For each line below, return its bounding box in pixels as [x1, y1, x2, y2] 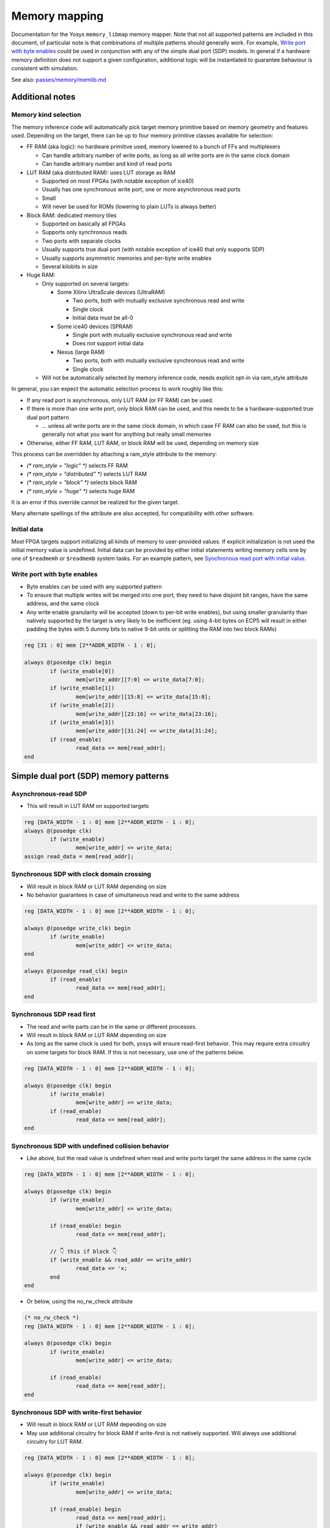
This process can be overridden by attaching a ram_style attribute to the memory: [11, 450, 217, 458]
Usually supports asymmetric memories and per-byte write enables [42, 254, 212, 262]
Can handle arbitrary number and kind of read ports [42, 160, 172, 167]
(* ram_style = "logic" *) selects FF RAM [26, 461, 128, 469]
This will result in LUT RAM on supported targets [26, 803, 149, 810]
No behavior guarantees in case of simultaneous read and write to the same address [26, 891, 240, 898]
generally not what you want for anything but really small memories [42, 431, 211, 438]
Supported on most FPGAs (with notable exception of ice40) [42, 177, 194, 185]
